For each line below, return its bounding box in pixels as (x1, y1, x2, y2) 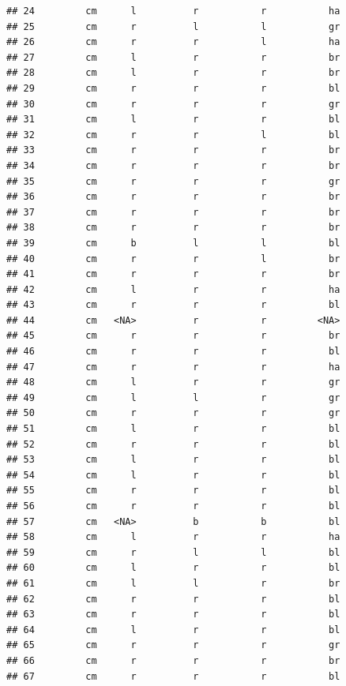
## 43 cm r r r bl (6, 299, 340, 311)
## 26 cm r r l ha (6, 36, 340, 48)
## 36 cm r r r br (6, 191, 340, 203)
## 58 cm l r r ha (6, 531, 340, 543)
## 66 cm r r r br (6, 654, 340, 666)
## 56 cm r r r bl (6, 500, 340, 512)
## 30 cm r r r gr (6, 98, 340, 110)
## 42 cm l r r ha (6, 283, 340, 295)
